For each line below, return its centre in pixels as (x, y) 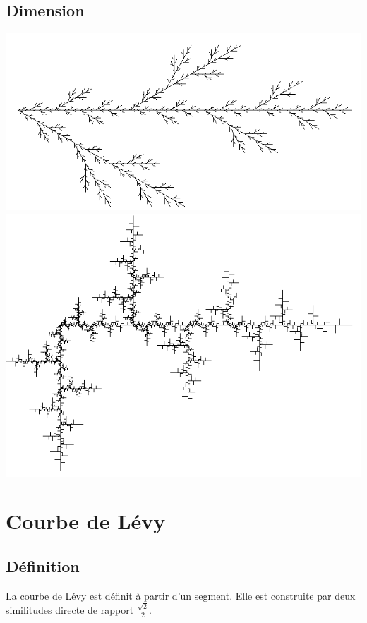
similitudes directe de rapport (70, 610)
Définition (43, 566)
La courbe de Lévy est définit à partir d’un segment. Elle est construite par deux (181, 595)
